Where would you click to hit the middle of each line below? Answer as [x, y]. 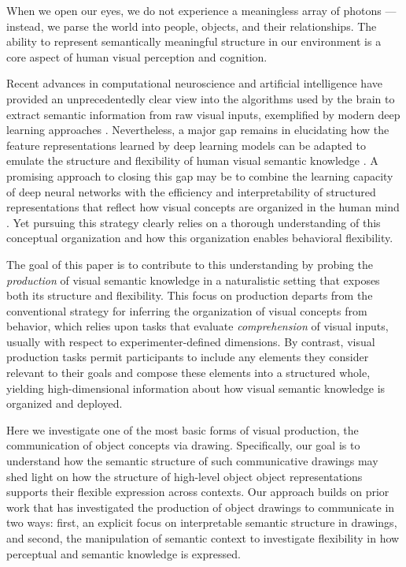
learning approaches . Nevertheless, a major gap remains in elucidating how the [198, 130]
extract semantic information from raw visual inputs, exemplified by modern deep [203, 114]
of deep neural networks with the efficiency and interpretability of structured [191, 191]
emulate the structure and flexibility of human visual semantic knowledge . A [192, 160]
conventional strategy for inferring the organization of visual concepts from [187, 310]
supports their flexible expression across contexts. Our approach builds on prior [198, 492]
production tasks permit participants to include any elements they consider [188, 357]
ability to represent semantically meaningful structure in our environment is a [194, 41]
